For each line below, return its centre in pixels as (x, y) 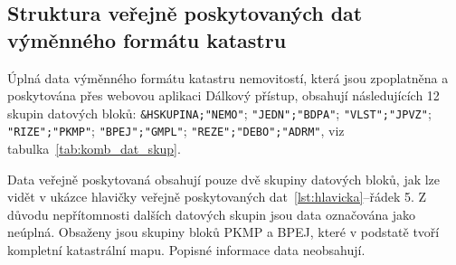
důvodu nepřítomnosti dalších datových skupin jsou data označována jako (212, 214)
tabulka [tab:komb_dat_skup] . (94, 149)
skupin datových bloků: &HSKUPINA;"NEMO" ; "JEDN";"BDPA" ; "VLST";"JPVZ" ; (219, 113)
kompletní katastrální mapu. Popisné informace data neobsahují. (186, 250)
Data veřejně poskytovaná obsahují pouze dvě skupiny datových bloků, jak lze (224, 179)
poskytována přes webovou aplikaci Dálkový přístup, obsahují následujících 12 (223, 95)
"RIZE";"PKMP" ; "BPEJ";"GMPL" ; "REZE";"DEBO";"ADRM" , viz (176, 131)
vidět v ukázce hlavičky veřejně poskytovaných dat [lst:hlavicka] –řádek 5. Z (217, 197)
